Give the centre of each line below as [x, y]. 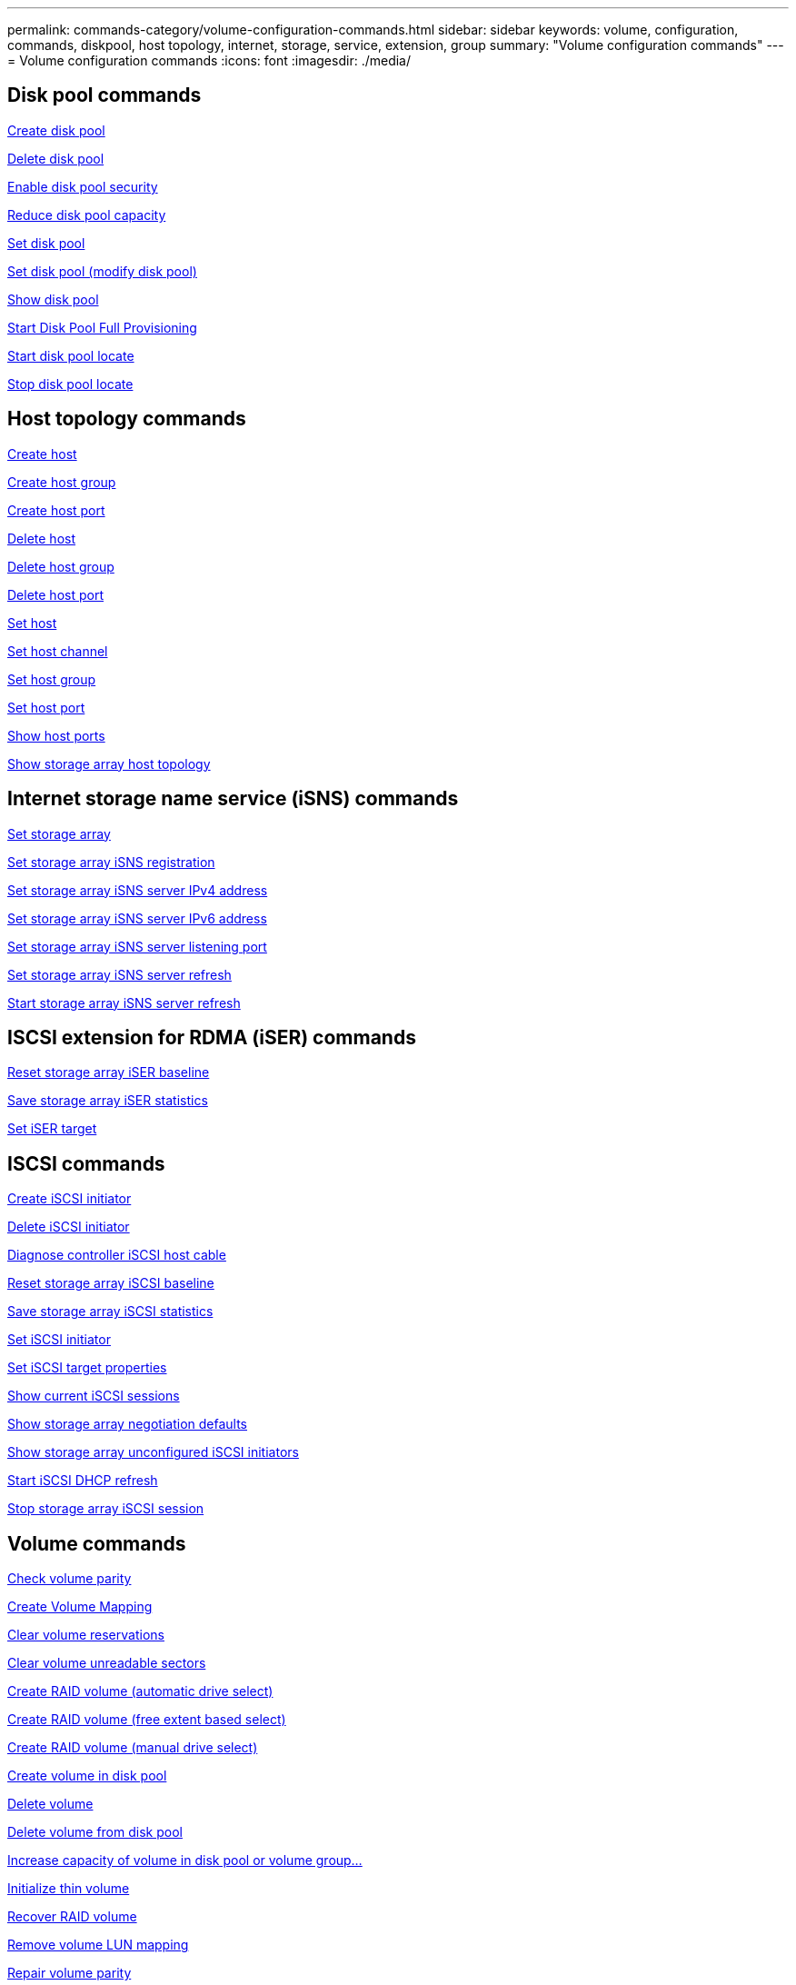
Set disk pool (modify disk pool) [102, 271]
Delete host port [55, 594]
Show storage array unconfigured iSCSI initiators [153, 1452]
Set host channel [58, 651]
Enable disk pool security [83, 186]
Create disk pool [56, 130]
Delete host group [61, 566]
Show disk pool [53, 299]
